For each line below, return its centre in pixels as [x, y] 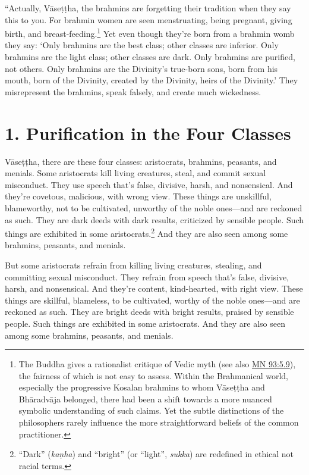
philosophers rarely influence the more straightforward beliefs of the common [159, 422]
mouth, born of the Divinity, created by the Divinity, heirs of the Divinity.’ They [152, 80]
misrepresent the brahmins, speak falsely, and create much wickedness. [133, 91]
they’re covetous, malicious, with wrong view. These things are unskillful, [138, 196]
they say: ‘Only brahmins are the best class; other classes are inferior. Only [142, 45]
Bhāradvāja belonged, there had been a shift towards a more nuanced [145, 399]
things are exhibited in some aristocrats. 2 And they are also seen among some [146, 232]
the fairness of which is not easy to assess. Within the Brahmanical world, [153, 375]
